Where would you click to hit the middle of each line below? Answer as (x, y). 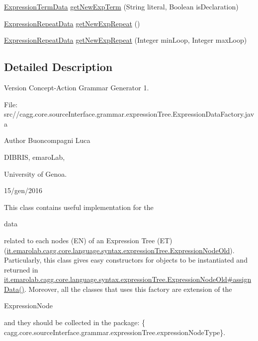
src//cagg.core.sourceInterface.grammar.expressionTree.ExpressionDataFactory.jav (129, 114)
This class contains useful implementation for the (79, 207)
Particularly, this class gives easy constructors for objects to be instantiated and (126, 260)
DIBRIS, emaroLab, (35, 157)
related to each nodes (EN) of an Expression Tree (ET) (88, 240)
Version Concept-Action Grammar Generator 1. (77, 87)
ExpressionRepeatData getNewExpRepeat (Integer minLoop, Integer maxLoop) (126, 40)
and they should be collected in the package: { (75, 322)
